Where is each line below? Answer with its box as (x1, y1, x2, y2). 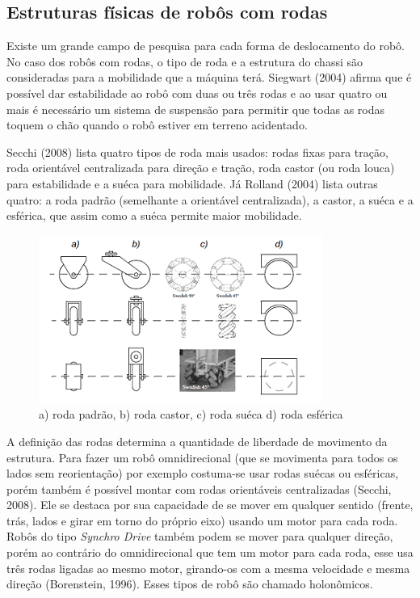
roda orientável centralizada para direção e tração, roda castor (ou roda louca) (6, 159, 395, 176)
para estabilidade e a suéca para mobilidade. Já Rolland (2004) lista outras (6, 175, 378, 192)
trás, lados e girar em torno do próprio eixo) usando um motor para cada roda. (6, 512, 398, 529)
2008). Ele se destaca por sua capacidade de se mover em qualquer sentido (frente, (6, 496, 414, 513)
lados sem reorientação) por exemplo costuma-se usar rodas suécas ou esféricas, (6, 465, 399, 482)
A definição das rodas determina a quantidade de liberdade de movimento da (6, 432, 388, 449)
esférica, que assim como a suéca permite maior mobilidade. (6, 207, 302, 224)
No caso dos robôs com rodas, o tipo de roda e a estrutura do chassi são (6, 53, 363, 69)
